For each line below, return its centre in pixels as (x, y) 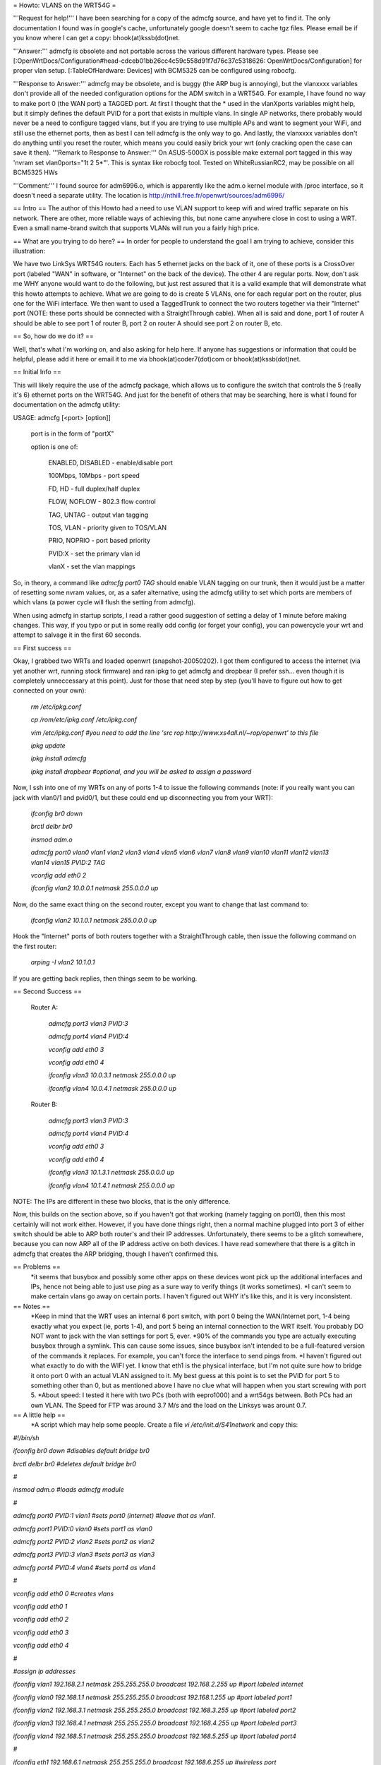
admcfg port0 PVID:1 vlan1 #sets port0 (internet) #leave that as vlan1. (114, 1516)
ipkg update (48, 746)
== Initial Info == (37, 372)
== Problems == (37, 1267)
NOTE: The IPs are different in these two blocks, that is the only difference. (122, 1201)
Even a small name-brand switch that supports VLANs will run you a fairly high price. (136, 228)
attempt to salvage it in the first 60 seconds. (77, 635)
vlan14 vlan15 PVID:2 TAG (68, 862)
